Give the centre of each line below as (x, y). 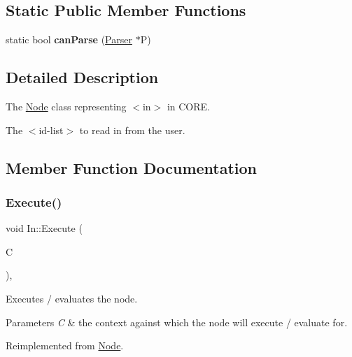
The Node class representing (66, 106)
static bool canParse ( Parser (69, 39)
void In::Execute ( (44, 228)
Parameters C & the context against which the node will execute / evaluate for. (177, 322)
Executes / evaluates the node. (72, 298)
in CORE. (188, 106)
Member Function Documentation (132, 167)
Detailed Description (82, 77)
